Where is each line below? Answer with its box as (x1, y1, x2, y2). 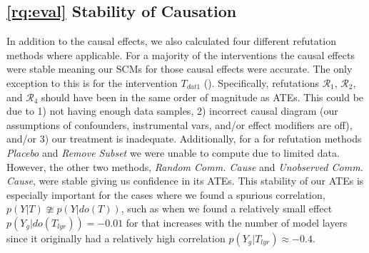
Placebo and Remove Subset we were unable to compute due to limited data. (6, 145, 340, 160)
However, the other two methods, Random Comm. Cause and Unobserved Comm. (6, 159, 363, 174)
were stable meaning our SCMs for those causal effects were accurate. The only (6, 61, 353, 76)
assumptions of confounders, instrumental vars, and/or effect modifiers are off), (6, 117, 353, 132)
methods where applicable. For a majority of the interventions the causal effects (6, 47, 355, 62)
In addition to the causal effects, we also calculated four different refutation (6, 33, 336, 48)
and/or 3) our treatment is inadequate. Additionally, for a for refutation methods (6, 131, 362, 146)
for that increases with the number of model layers (126, 215, 348, 229)
